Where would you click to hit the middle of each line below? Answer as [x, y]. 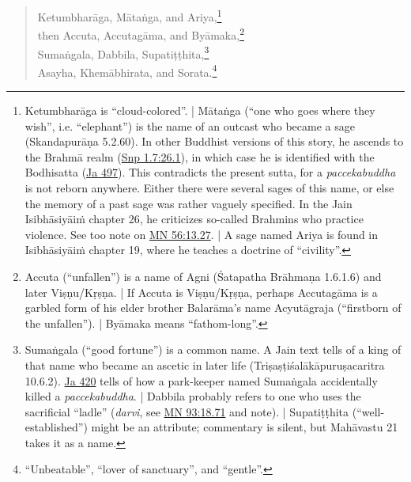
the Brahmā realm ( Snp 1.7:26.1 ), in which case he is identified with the [200, 156]
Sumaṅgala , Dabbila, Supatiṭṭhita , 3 [123, 52]
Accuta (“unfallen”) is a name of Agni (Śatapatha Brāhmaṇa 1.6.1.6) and [203, 276]
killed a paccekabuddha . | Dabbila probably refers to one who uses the [193, 396]
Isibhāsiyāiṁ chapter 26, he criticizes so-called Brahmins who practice [194, 219]
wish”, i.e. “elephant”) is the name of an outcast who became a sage [190, 125]
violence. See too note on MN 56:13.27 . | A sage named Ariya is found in [202, 234]
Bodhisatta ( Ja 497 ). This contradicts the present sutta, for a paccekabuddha [210, 172]
